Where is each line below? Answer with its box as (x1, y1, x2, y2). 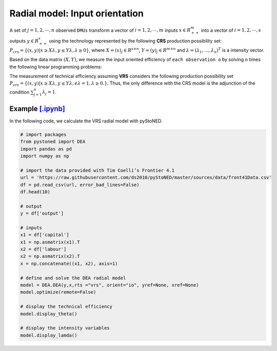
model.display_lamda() (20, 332, 77, 338)
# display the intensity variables (20, 325, 110, 331)
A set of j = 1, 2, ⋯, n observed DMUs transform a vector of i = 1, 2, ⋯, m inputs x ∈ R (9, 27, 191, 33)
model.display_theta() (20, 311, 77, 317)
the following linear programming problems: (9, 64, 102, 70)
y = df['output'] (20, 211, 64, 216)
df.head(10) (20, 189, 51, 195)
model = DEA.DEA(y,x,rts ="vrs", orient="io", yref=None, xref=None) (20, 282, 199, 288)
